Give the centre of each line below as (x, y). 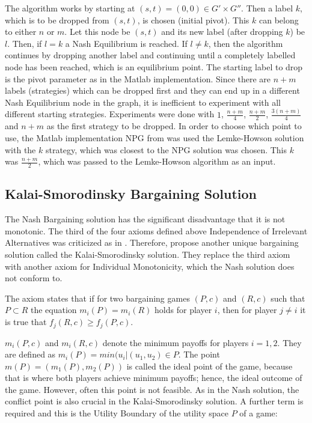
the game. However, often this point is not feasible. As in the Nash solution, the (152, 389)
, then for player (247, 310)
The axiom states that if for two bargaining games (97, 298)
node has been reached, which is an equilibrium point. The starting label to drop (154, 66)
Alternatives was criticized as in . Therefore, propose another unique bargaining (152, 242)
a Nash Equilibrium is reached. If (126, 43)
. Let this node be (97, 32)
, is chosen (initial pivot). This (193, 20)
